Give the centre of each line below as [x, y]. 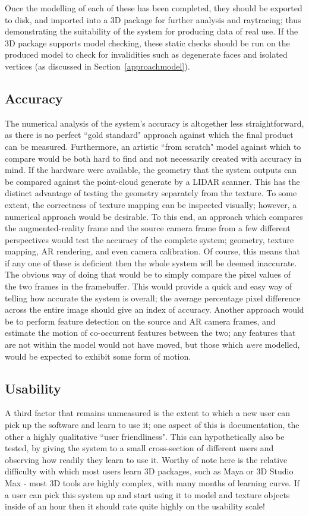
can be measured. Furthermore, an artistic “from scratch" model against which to [153, 146]
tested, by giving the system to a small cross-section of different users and [139, 448]
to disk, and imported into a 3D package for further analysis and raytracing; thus [153, 19]
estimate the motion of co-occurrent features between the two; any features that [150, 333]
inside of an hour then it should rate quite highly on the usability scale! [135, 506]
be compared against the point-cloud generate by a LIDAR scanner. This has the [152, 181]
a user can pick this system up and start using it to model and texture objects [147, 494]
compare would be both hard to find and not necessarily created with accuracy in [153, 158]
